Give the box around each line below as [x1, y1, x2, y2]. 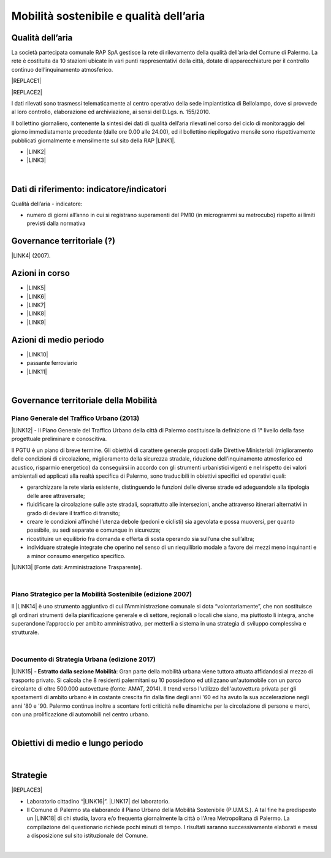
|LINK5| [26, 284, 46, 291]
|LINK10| [26, 350, 48, 358]
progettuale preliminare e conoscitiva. [11, 435, 107, 443]
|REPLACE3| [11, 786, 43, 794]
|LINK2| [26, 148, 46, 155]
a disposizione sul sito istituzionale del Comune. [26, 832, 148, 840]
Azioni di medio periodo [11, 334, 104, 345]
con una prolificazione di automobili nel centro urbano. [11, 711, 150, 718]
